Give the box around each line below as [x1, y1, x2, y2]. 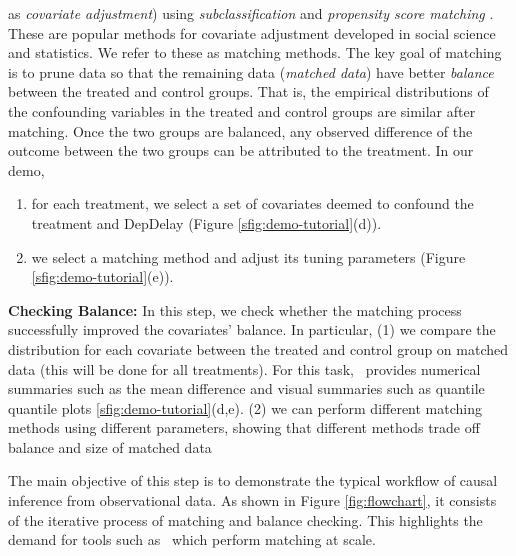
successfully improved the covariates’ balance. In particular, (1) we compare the [8, 319, 496, 340]
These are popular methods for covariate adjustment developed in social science [8, 22, 496, 43]
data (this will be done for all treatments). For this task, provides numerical [8, 358, 481, 379]
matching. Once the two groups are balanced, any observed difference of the [8, 120, 473, 141]
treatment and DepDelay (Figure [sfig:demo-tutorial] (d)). [31, 212, 382, 233]
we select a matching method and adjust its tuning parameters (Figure [31, 246, 466, 267]
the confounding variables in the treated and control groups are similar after [8, 100, 476, 121]
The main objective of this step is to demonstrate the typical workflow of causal [8, 470, 498, 491]
